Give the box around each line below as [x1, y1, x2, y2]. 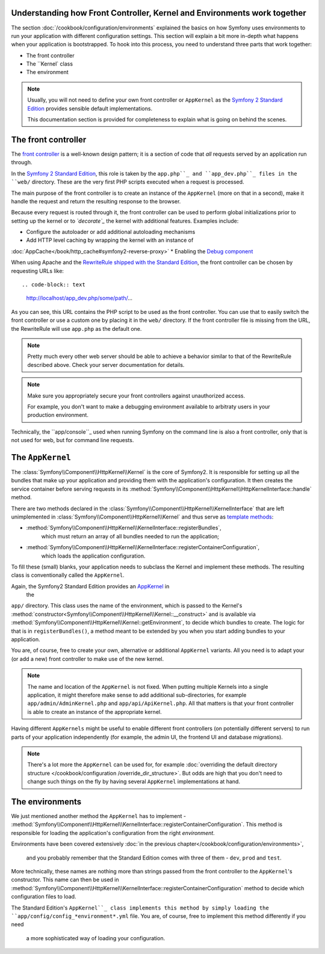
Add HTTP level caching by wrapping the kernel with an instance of [26, 236, 194, 244]
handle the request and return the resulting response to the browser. [11, 197, 181, 205]
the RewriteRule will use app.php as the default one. [11, 325, 142, 332]
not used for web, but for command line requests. [11, 437, 134, 444]
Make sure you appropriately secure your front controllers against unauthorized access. [27, 392, 246, 399]
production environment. [27, 411, 88, 419]
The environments [11, 796, 82, 807]
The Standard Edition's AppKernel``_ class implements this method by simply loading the [11, 904, 269, 911]
